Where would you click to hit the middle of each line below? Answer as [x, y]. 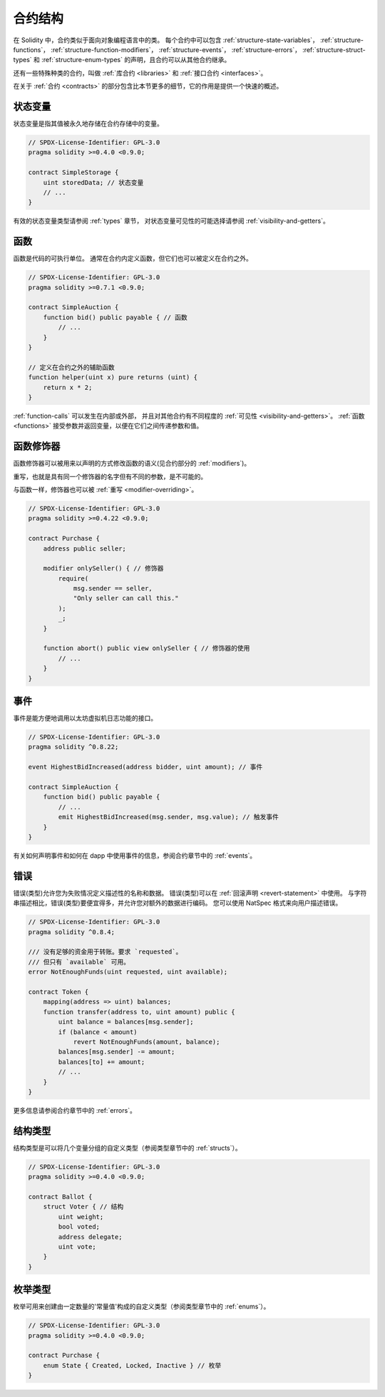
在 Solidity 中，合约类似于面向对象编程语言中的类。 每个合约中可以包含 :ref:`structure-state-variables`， [166, 40]
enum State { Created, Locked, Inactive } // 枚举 [132, 1365]
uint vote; [77, 1247]
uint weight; [81, 1217]
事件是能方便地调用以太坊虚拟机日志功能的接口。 [85, 718]
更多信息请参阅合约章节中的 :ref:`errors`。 [75, 1110]
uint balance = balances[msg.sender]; [126, 1022]
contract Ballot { [60, 1197]
